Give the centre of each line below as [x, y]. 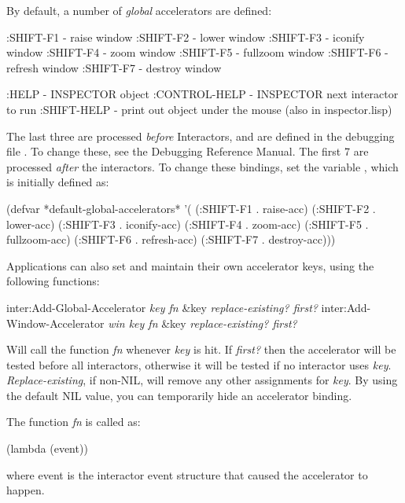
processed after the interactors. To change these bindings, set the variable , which [202, 166]
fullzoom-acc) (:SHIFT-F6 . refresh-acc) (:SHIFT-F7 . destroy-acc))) [171, 239]
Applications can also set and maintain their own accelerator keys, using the [190, 265]
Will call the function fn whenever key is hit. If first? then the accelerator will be [201, 349]
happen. [26, 490]
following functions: [53, 281]
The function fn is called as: [74, 422]
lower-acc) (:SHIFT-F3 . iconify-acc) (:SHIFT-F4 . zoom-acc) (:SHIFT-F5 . [188, 224]
